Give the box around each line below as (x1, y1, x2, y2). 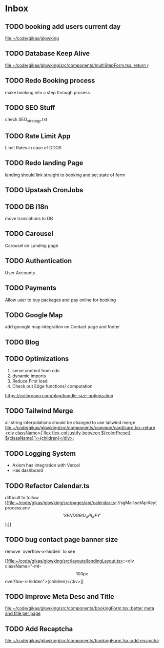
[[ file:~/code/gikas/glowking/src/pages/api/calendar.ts (5, 500, 115, 506)
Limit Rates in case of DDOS (5, 145, 62, 151)
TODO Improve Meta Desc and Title (5, 592, 115, 601)
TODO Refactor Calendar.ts (5, 482, 90, 490)
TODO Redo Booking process (5, 77, 95, 85)
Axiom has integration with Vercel (12, 462, 80, 468)
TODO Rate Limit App (5, 132, 71, 140)
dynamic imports (12, 373, 46, 379)
